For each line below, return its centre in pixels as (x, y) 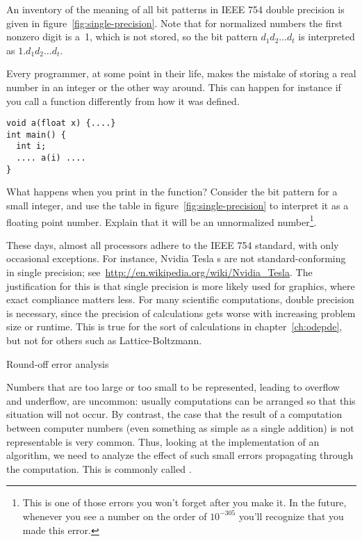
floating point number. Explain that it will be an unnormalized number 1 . (162, 220)
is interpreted (327, 37)
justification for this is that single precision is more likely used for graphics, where (181, 285)
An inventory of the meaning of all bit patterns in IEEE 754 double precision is (175, 9)
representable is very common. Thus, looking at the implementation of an (163, 441)
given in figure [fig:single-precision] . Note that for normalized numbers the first (174, 23)
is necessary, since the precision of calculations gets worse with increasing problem (181, 313)
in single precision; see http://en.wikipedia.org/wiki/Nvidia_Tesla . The (159, 272)
